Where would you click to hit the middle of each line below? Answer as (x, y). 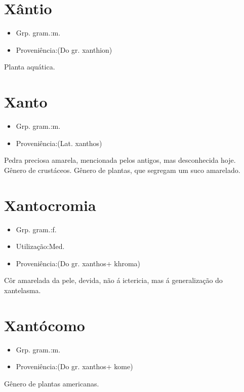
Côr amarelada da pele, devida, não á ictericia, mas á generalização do (113, 280)
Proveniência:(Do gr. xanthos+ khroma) (78, 263)
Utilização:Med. (40, 246)
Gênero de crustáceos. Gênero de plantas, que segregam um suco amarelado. (122, 170)
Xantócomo (45, 325)
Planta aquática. (30, 67)
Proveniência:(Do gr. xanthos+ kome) (74, 366)
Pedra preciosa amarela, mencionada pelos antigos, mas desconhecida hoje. (120, 160)
